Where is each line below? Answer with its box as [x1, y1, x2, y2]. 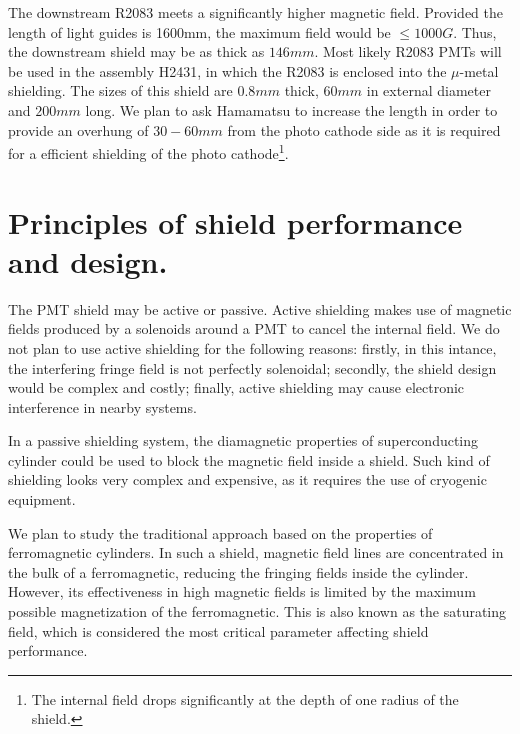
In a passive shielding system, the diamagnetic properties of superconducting [8, 430, 479, 451]
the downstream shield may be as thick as [8, 41, 265, 62]
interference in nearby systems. [8, 396, 197, 417]
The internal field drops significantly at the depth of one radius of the [31, 688, 459, 709]
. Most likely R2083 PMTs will [314, 41, 502, 62]
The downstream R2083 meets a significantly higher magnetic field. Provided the [8, 2, 503, 22]
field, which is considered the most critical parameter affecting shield [8, 620, 429, 641]
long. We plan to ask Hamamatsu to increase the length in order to [85, 99, 498, 120]
